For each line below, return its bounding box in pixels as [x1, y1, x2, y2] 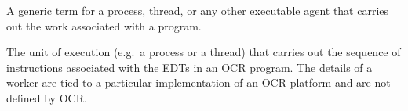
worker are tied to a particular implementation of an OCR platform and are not [6, 74, 391, 91]
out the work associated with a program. [6, 17, 202, 34]
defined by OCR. [6, 89, 87, 106]
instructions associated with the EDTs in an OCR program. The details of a [6, 59, 373, 75]
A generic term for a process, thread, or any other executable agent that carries [6, 2, 389, 18]
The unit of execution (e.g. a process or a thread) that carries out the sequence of [6, 44, 401, 60]
